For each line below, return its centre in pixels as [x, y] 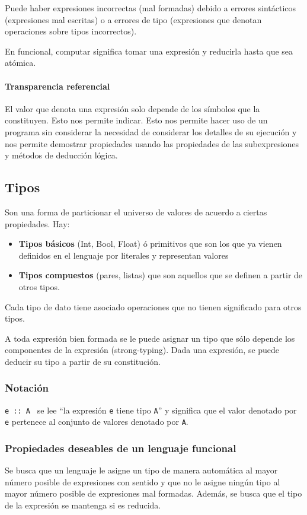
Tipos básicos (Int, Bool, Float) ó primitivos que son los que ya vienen [150, 244]
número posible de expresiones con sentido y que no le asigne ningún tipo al [143, 481]
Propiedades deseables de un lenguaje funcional [121, 448]
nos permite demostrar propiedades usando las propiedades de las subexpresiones [152, 143]
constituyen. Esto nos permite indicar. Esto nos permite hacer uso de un [136, 120]
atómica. [20, 63]
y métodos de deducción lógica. [61, 155]
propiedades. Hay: [37, 223]
